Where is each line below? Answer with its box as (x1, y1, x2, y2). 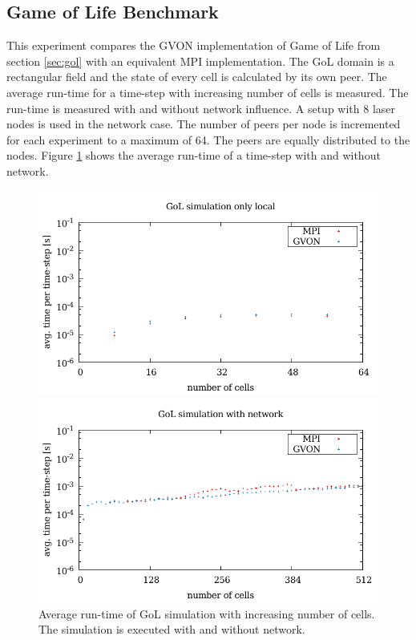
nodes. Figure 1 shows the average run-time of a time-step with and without (6, 147, 381, 164)
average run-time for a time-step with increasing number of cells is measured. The (6, 83, 409, 100)
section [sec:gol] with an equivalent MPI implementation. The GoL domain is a (6, 52, 394, 69)
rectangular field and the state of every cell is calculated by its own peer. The (6, 68, 387, 85)
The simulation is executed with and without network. (38, 621, 305, 638)
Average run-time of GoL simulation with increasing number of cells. (38, 605, 375, 622)
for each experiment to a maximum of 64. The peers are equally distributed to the (6, 131, 410, 148)
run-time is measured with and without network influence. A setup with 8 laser (6, 99, 396, 116)
